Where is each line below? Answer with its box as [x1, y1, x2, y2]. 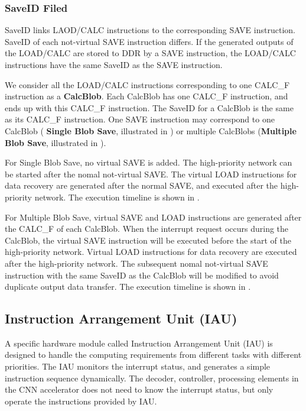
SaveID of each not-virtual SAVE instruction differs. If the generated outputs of [5, 35, 294, 47]
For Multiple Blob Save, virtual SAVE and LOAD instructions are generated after [5, 211, 302, 223]
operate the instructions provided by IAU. [5, 394, 157, 407]
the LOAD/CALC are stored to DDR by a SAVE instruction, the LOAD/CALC [5, 47, 296, 59]
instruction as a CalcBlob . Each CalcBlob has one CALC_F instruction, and [5, 90, 288, 102]
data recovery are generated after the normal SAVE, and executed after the [5, 179, 278, 192]
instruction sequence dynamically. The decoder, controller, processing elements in [5, 371, 299, 384]
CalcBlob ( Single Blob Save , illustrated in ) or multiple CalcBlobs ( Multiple [5, 124, 297, 137]
